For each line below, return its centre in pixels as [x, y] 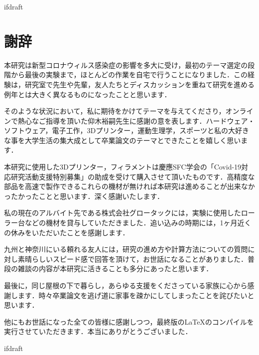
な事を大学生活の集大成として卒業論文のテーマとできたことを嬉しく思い [123, 140]
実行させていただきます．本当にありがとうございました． [98, 331]
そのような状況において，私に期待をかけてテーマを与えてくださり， [115, 111]
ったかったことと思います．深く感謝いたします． [84, 196]
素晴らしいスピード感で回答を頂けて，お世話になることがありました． [133, 259]
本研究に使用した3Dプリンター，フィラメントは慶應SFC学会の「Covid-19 [123, 167]
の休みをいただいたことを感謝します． [67, 232]
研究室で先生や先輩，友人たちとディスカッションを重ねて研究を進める [140, 84]
